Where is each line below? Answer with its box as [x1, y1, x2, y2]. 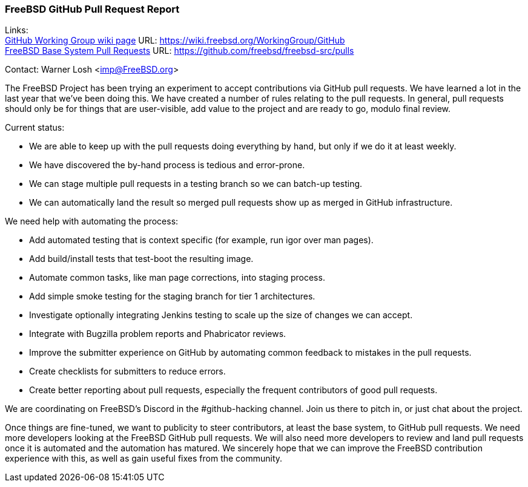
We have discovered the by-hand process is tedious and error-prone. [29, 160, 305, 171]
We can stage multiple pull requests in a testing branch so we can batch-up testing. [29, 178, 363, 189]
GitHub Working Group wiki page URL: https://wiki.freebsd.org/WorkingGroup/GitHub [5, 35, 345, 46]
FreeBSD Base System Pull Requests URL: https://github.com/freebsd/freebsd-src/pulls [5, 45, 354, 56]
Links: [5, 25, 28, 36]
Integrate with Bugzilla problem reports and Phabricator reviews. [29, 328, 286, 339]
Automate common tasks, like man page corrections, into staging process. [29, 272, 325, 283]
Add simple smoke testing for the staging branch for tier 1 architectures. [29, 291, 315, 302]
